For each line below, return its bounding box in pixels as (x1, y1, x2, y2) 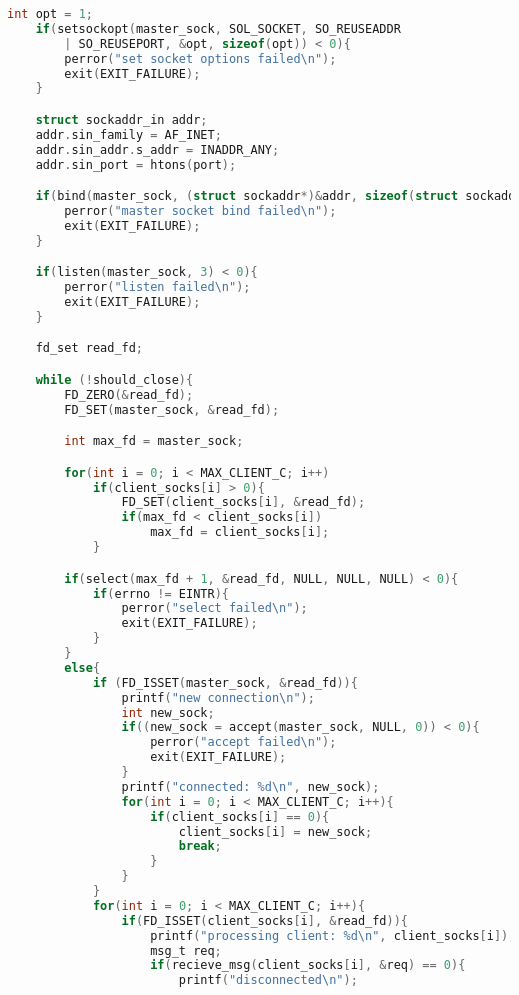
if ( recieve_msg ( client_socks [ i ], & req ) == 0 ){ (150, 958, 466, 973)
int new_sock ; (121, 705, 215, 720)
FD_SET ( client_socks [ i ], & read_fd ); (121, 495, 366, 510)
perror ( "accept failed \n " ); (150, 735, 337, 750)
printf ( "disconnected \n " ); (178, 973, 358, 988)
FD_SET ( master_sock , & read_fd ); (64, 402, 280, 417)
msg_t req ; (150, 943, 222, 958)
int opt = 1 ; (7, 7, 93, 21)
